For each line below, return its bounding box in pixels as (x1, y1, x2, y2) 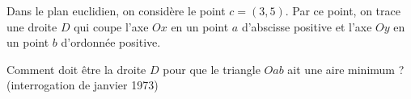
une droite (6, 18, 57, 35)
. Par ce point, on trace (285, 2, 400, 19)
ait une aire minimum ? (287, 60, 405, 77)
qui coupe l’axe (74, 18, 149, 35)
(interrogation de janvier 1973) (6, 76, 159, 93)
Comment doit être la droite (6, 60, 146, 77)
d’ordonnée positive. (61, 34, 161, 51)
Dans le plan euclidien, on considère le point (6, 2, 226, 19)
